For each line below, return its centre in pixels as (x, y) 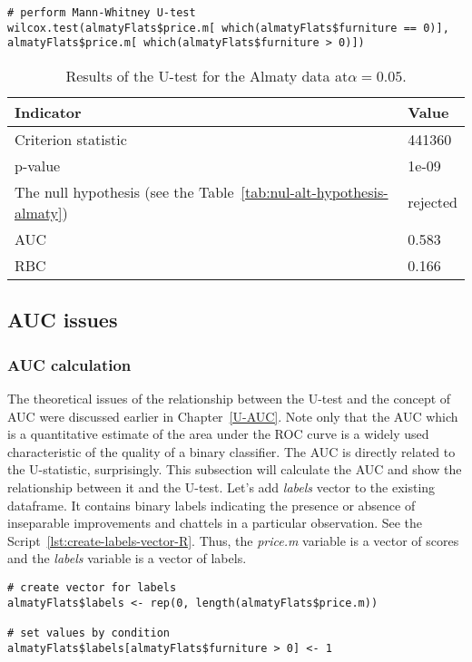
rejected (433, 202)
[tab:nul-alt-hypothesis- (315, 191)
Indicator (48, 112)
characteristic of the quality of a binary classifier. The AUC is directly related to (231, 451)
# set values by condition (88, 633)
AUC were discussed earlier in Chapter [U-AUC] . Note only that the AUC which (233, 416)
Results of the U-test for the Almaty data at (207, 75)
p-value (38, 165)
